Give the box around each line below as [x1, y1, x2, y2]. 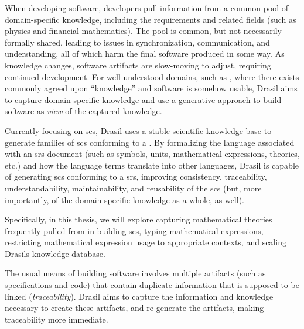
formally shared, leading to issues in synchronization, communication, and [5, 36, 270, 48]
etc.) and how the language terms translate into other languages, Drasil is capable [5, 159, 299, 171]
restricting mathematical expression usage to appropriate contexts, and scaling [5, 236, 286, 248]
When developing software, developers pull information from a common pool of [5, 2, 289, 13]
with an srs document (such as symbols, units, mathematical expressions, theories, [5, 148, 300, 160]
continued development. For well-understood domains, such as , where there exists [5, 70, 299, 83]
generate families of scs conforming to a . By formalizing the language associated [5, 136, 295, 148]
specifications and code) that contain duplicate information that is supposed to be [5, 279, 299, 291]
